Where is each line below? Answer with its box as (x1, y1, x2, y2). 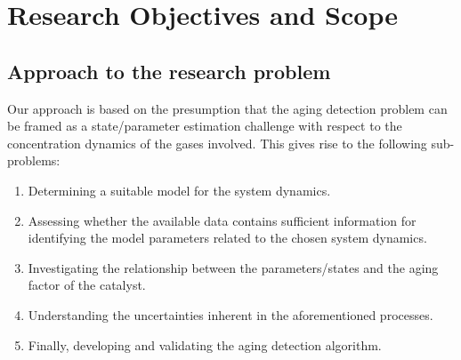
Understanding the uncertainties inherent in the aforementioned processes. (28, 305, 433, 324)
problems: (7, 151, 61, 170)
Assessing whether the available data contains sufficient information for (28, 211, 417, 229)
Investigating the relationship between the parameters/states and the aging (28, 258, 439, 276)
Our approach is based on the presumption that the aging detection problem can (7, 99, 448, 117)
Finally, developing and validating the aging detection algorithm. (28, 335, 382, 354)
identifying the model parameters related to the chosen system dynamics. (28, 228, 427, 247)
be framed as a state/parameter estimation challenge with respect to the (7, 116, 402, 135)
